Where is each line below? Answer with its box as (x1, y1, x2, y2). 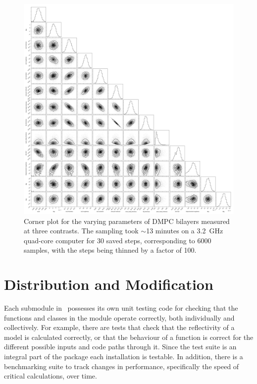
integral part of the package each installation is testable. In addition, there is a (4, 351, 243, 362)
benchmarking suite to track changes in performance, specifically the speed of (4, 361, 239, 371)
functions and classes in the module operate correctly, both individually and (4, 312, 235, 323)
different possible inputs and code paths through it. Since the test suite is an (4, 341, 237, 352)
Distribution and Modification (4, 274, 213, 294)
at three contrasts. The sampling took (24, 225, 139, 236)
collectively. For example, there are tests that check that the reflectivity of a (4, 322, 235, 332)
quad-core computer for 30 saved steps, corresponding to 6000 (24, 235, 211, 245)
